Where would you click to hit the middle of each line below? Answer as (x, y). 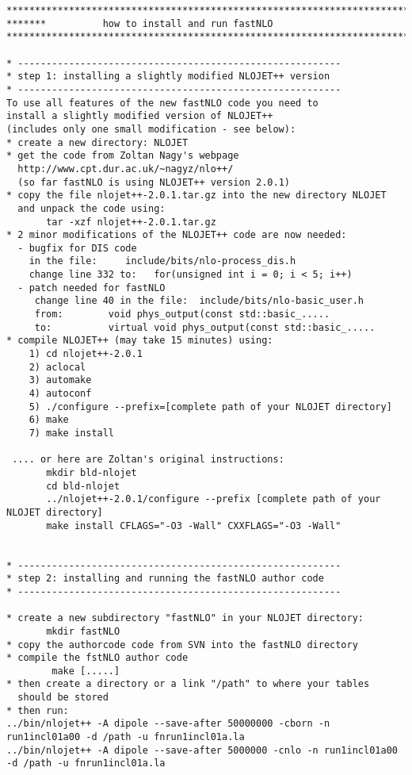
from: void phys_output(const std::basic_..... (182, 315)
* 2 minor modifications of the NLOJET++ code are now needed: (177, 235)
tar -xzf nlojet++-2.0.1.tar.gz (131, 222)
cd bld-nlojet (83, 486)
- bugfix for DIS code (77, 248)
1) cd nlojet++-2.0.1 (86, 354)
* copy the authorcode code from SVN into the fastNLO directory (182, 645)
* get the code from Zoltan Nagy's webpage (123, 156)
